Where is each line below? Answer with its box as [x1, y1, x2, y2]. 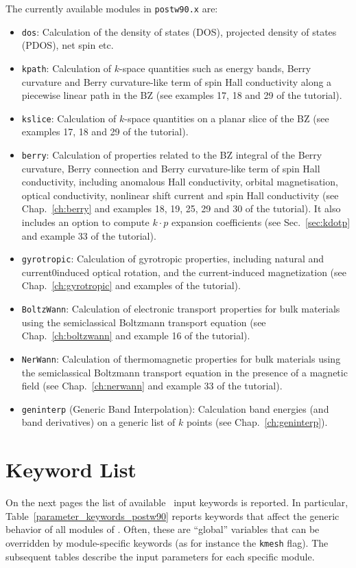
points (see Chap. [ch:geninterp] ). [186, 415, 328, 429]
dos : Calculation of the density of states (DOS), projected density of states [21, 24, 337, 38]
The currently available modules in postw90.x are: [5, 1, 218, 15]
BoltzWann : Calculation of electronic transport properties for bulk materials [21, 302, 340, 316]
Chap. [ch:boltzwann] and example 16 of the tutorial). [21, 328, 250, 343]
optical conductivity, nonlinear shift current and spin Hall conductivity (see [21, 188, 339, 202]
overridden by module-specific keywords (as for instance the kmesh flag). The [5, 535, 329, 549]
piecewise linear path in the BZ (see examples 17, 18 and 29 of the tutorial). [21, 88, 342, 102]
